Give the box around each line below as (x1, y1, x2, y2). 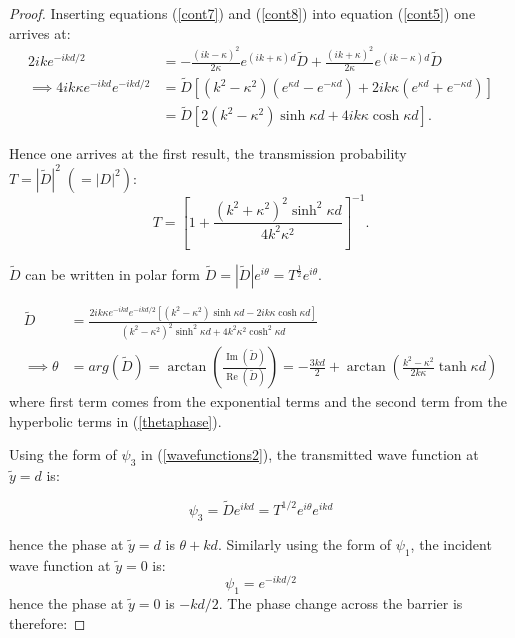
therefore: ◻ (9, 612, 86, 633)
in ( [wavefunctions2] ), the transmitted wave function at (140, 444, 479, 465)
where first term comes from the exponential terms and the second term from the (9, 391, 507, 412)
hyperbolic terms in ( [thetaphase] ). (9, 410, 222, 431)
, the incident (410, 533, 492, 554)
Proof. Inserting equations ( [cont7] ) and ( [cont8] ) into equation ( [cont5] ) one (9, 3, 476, 23)
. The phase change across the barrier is (218, 593, 463, 613)
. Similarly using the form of (217, 533, 392, 554)
